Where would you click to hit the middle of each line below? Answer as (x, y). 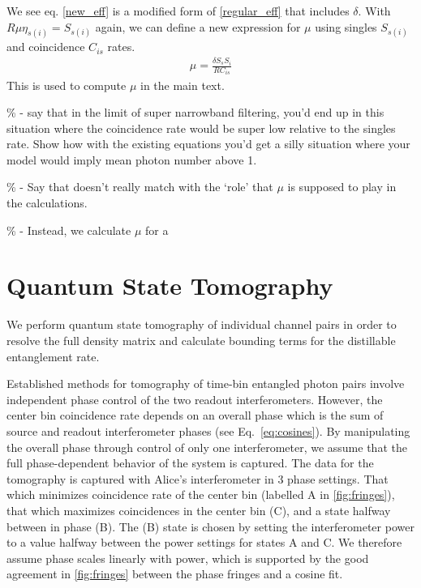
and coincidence (46, 47)
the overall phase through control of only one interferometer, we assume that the (207, 447)
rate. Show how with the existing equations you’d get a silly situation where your (208, 144)
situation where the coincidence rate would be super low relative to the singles (201, 128)
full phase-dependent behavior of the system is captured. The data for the (190, 463)
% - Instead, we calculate (69, 230)
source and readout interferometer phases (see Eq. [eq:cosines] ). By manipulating (208, 430)
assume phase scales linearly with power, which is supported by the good (188, 558)
